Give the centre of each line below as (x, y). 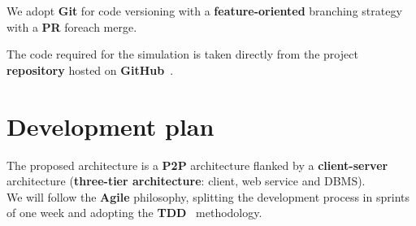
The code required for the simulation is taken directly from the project (182, 54)
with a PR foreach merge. (72, 26)
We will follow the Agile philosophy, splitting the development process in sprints (208, 196)
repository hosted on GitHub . (90, 70)
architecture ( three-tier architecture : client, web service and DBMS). (186, 181)
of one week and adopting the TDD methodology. (134, 213)
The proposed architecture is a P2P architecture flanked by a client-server (197, 165)
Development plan (110, 126)
